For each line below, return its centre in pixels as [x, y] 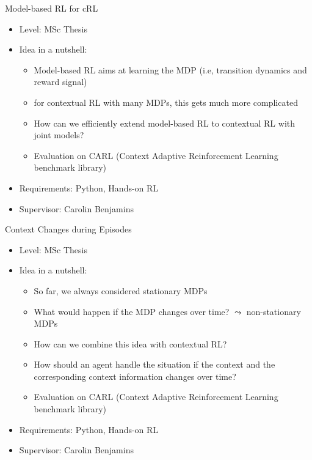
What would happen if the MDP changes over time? [132, 311]
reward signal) [60, 82]
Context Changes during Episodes [68, 229]
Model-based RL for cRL [52, 8]
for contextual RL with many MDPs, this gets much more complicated [166, 102]
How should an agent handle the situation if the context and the [154, 364]
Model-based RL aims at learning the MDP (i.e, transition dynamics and [170, 69]
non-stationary [274, 311]
